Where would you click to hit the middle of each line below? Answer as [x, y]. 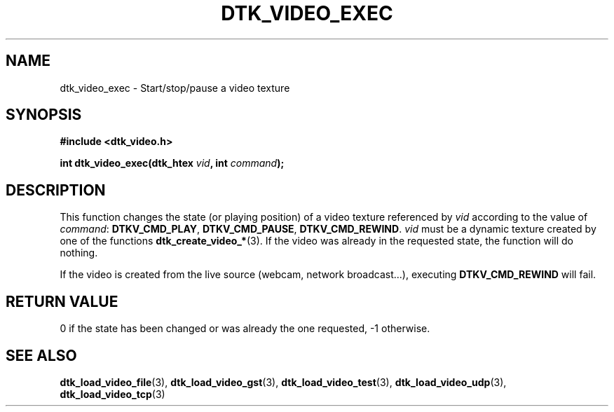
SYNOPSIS [44, 115]
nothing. [79, 253]
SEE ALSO [41, 355]
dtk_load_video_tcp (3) [112, 394]
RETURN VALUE [62, 301]
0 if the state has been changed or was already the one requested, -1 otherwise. [245, 329]
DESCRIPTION [56, 190]
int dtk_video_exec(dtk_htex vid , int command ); [172, 163]
